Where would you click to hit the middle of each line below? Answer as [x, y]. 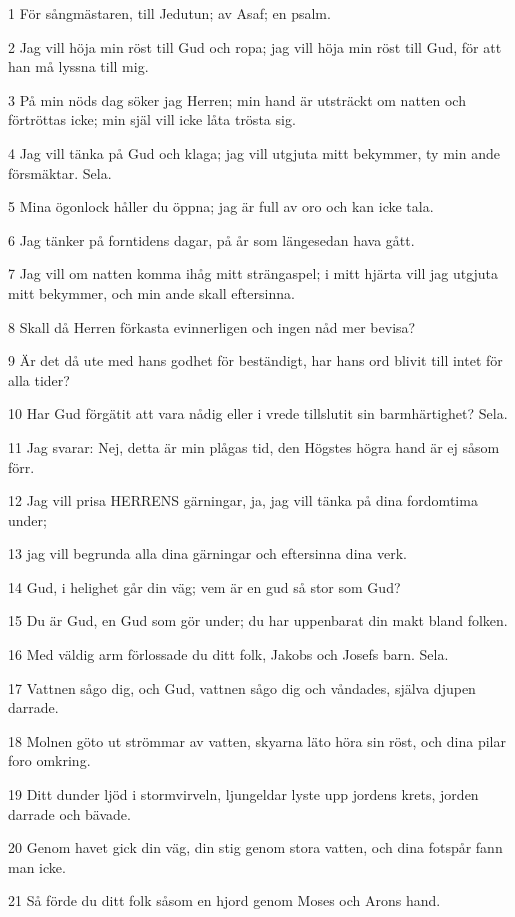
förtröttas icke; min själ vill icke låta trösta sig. [152, 119]
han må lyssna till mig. [78, 66]
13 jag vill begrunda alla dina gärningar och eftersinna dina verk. [207, 553]
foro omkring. [49, 760]
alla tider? [39, 379]
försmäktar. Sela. [60, 172]
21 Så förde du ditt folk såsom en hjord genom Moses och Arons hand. [224, 900]
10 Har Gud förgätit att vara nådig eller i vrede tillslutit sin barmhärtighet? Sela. [258, 413]
